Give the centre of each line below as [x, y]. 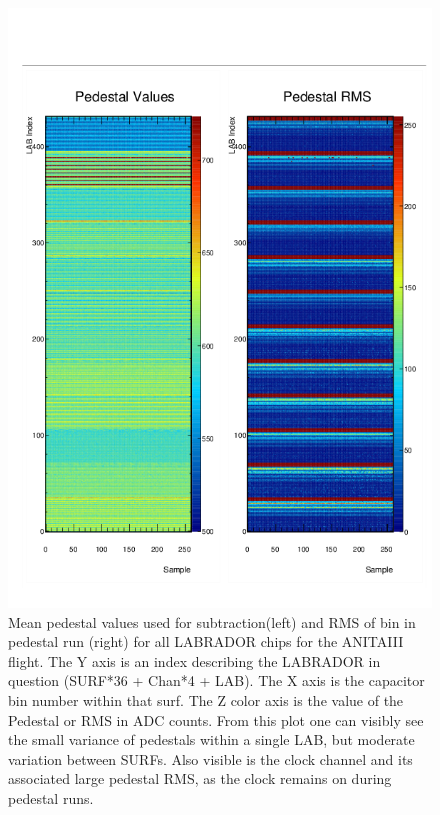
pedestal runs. [51, 797]
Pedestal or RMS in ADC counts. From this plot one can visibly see [216, 719]
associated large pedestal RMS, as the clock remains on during [200, 778]
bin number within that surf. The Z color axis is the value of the [206, 699]
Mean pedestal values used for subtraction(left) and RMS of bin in [212, 621]
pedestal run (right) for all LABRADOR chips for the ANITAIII [206, 641]
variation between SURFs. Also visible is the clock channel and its [210, 758]
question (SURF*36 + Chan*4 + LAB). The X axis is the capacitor [216, 680]
